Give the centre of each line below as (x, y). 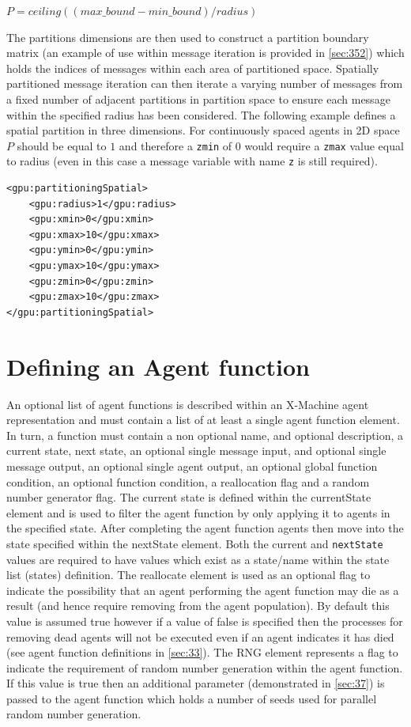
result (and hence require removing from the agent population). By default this (198, 606)
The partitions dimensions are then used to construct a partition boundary (188, 37)
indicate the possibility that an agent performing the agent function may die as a (203, 590)
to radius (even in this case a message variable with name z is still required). (192, 161)
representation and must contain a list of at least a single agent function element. (203, 420)
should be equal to (62, 145)
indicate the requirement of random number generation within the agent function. (205, 667)
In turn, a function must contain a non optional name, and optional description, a (205, 435)
